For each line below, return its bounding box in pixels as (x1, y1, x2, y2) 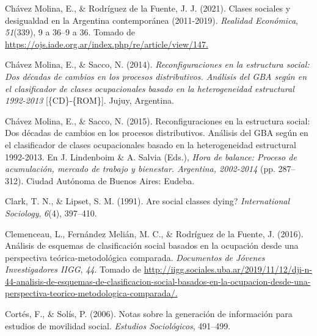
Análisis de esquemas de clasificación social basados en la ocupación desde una (5, 239, 299, 252)
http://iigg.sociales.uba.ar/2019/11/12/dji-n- (144, 263, 312, 276)
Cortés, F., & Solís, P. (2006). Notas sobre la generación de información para (5, 307, 293, 320)
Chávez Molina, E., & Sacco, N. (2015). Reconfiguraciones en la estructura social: (5, 114, 310, 127)
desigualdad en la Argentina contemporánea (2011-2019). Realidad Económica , (5, 13, 298, 26)
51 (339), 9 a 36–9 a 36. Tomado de (5, 26, 136, 38)
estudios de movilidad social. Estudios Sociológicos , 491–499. (5, 319, 231, 332)
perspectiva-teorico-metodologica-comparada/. (5, 287, 178, 299)
